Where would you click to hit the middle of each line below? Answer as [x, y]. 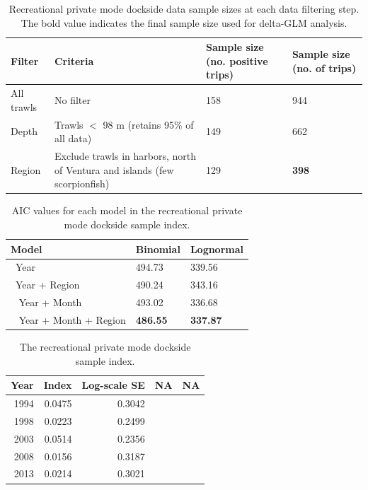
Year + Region [47, 285]
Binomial [158, 249]
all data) [73, 138]
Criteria [74, 60]
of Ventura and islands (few [114, 169]
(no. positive [237, 60]
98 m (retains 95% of [148, 124]
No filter [72, 100]
